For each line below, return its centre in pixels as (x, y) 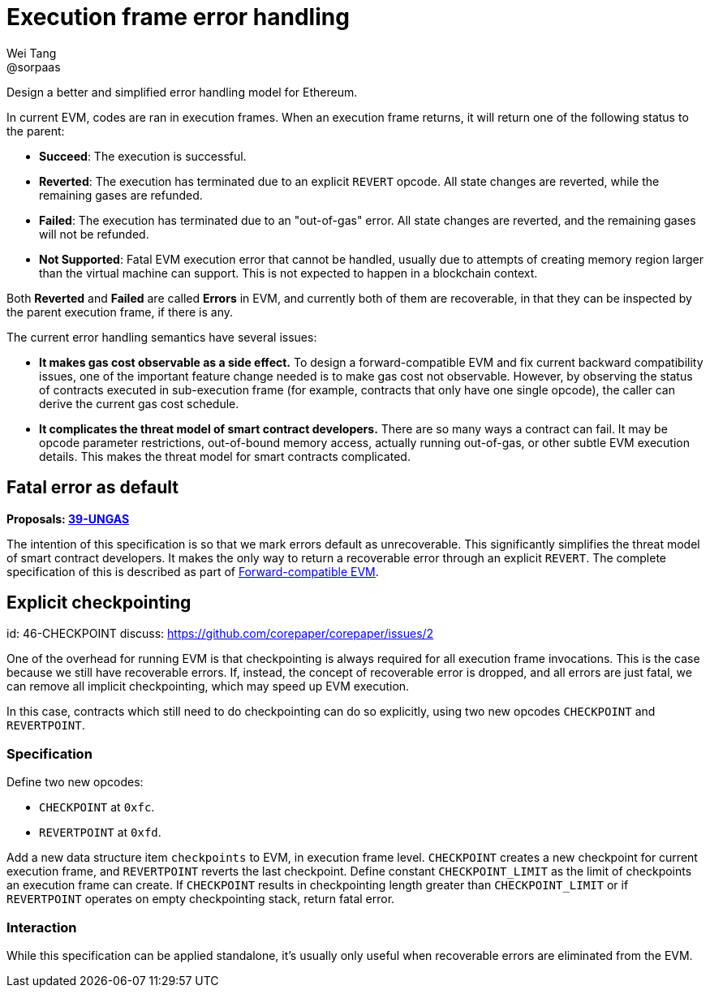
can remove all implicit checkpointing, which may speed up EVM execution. (208, 686)
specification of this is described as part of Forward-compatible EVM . (193, 571)
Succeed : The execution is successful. (143, 156)
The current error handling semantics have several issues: (162, 337)
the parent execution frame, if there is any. (120, 312)
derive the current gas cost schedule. (139, 403)
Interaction (42, 927)
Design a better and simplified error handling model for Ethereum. (182, 92)
